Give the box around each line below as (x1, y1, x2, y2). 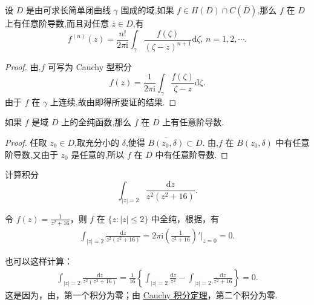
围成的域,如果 (120, 4, 174, 16)
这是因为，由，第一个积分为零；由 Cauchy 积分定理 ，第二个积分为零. (5, 289, 278, 301)
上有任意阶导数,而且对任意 (5, 17, 109, 29)
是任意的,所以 (71, 148, 125, 160)
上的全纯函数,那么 (61, 116, 132, 128)
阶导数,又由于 (5, 148, 58, 160)
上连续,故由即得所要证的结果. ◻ (50, 95, 177, 108)
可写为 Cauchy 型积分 (47, 60, 132, 73)
